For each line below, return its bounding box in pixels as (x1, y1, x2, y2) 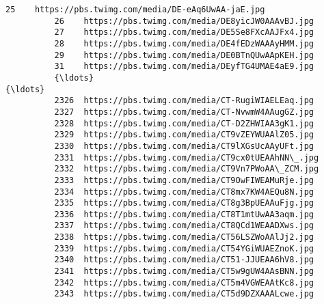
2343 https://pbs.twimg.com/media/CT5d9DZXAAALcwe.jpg (54, 289, 314, 299)
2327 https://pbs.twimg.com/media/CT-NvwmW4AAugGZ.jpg (54, 107, 314, 117)
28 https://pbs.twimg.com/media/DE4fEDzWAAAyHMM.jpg (54, 38, 314, 49)
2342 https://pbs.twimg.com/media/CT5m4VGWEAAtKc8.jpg (54, 277, 314, 288)
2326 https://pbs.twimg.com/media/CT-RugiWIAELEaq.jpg (54, 96, 314, 106)
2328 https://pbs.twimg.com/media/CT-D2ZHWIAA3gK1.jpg (54, 118, 314, 128)
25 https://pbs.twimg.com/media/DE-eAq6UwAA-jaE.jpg (5, 5, 265, 14)
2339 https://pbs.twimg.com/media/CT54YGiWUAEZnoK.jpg (54, 243, 314, 253)
